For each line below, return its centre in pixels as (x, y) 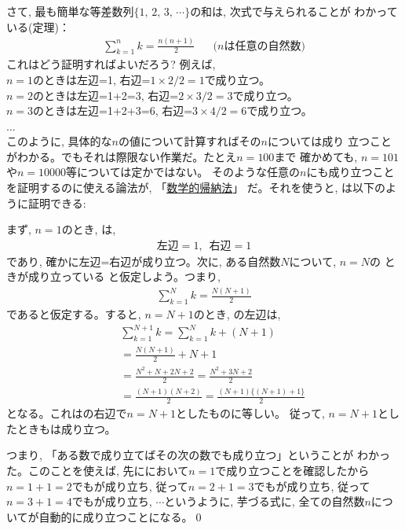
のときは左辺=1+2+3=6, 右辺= (113, 110)
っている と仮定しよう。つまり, (141, 276)
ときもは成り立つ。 (66, 428)
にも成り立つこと (350, 172)
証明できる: (57, 202)
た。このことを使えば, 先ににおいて (98, 471)
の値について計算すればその (190, 141)
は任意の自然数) (265, 46)
